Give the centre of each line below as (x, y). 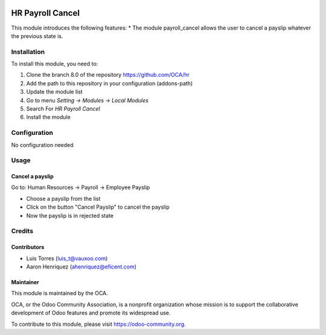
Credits (22, 231)
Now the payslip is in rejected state (70, 215)
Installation (28, 51)
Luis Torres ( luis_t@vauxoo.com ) (67, 258)
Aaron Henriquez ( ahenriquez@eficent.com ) (81, 267)
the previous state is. (37, 36)
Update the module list (54, 92)
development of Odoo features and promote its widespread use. (91, 313)
